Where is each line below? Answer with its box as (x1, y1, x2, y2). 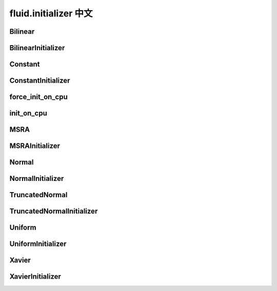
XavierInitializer (9, 272, 62, 281)
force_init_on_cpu (9, 93, 68, 101)
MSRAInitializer (9, 141, 61, 151)
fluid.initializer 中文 (9, 8, 93, 19)
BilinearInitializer (9, 44, 65, 52)
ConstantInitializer (9, 76, 70, 85)
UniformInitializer (9, 240, 67, 248)
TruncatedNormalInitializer (9, 207, 98, 216)
